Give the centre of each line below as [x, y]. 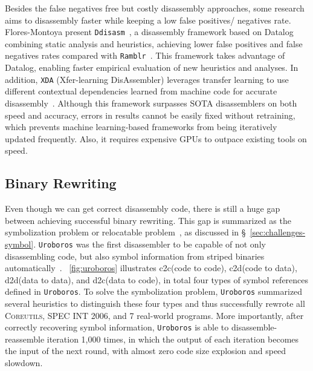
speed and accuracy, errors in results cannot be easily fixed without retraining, [150, 115]
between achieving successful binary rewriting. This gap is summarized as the [148, 220]
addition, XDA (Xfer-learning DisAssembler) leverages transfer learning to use [147, 79]
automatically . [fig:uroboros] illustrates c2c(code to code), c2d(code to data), [151, 268]
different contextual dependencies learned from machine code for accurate [141, 91]
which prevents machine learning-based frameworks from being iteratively [141, 127]
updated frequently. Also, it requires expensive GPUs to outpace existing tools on [156, 138]
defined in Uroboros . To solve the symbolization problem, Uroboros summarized [154, 291]
